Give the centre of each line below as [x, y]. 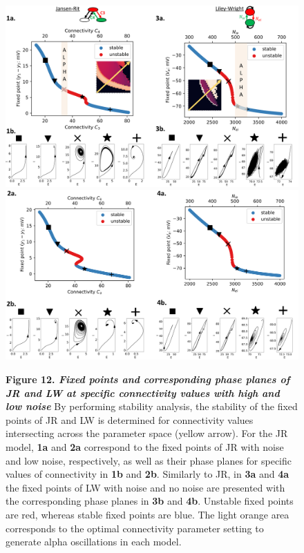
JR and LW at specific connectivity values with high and [143, 392]
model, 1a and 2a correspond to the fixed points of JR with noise [145, 447]
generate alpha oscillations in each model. [94, 542]
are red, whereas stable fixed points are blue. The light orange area [148, 514]
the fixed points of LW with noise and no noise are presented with [145, 487]
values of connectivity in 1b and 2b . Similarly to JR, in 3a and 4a [148, 474]
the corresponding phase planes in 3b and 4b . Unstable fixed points [150, 501]
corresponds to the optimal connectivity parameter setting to [135, 528]
